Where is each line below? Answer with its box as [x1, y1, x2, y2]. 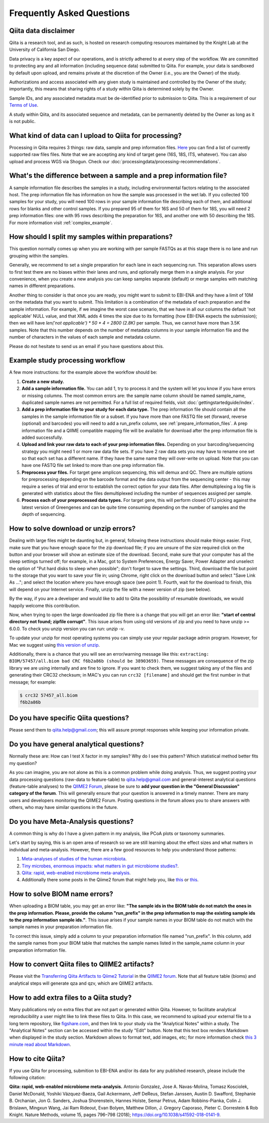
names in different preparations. [9, 283, 75, 289]
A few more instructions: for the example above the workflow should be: [9, 370, 157, 375]
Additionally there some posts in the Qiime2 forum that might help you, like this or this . [21, 877, 199, 883]
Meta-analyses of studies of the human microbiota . [21, 856, 127, 862]
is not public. [9, 118, 36, 124]
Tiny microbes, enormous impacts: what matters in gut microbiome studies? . [21, 863, 179, 869]
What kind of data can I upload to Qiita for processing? [9, 131, 182, 140]
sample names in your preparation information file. [9, 924, 113, 930]
